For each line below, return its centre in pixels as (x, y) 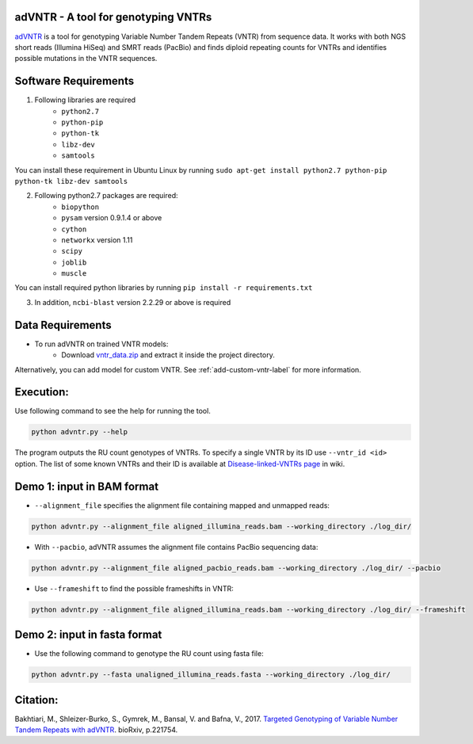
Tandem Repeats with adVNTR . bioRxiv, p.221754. (96, 730)
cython (74, 229)
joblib (74, 262)
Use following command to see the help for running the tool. (113, 411)
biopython (80, 207)
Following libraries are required (85, 100)
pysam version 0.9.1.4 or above (112, 218)
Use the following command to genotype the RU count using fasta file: (149, 654)
